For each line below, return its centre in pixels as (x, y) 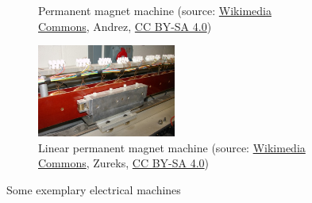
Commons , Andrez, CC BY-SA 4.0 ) (125, 26)
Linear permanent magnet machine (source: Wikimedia (172, 147)
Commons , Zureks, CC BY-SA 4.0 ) (124, 163)
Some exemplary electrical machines (94, 189)
